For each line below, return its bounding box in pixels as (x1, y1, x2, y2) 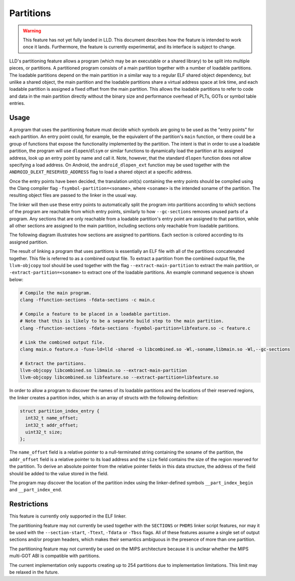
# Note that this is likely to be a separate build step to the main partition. (20, 318, 224, 324)
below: (9, 276, 24, 282)
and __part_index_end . (9, 487, 62, 493)
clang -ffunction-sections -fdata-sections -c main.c (20, 297, 155, 303)
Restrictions (9, 500, 49, 508)
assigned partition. (9, 239, 48, 245)
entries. (9, 100, 25, 106)
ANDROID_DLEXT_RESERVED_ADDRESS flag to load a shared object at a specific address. (9, 169, 193, 175)
